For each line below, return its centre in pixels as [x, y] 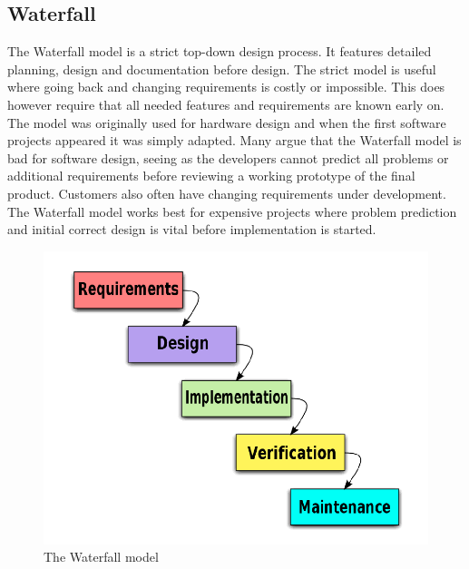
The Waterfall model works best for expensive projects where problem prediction [232, 211]
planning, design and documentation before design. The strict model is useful [222, 69]
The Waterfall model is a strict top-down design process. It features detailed [220, 51]
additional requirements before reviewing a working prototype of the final [211, 176]
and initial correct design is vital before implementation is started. [192, 229]
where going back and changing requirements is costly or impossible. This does [226, 87]
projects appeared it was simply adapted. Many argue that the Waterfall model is [234, 140]
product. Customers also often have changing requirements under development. [227, 193]
